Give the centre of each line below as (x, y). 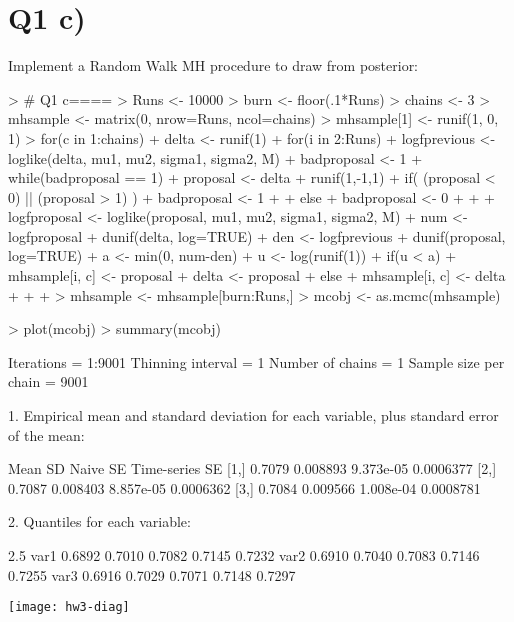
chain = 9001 (48, 381)
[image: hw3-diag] (69, 607)
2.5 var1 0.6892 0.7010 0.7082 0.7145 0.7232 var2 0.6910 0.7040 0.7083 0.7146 (244, 555)
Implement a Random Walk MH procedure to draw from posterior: (213, 65)
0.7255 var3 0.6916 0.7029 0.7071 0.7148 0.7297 (152, 574)
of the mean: (46, 434)
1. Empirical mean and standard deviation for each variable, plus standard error (253, 415)
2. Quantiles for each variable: (99, 521)
